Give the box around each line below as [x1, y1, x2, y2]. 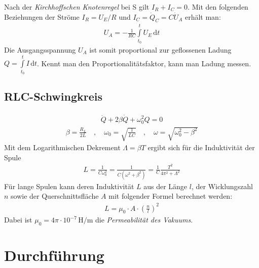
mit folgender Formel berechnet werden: [108, 191, 233, 201]
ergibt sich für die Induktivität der [147, 142, 255, 153]
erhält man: [184, 11, 221, 22]
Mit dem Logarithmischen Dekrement [4, 142, 121, 153]
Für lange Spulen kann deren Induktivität [4, 181, 134, 191]
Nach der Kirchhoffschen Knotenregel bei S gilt [4, 2, 150, 12]
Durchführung [4, 245, 104, 265]
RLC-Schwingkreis [4, 88, 103, 104]
